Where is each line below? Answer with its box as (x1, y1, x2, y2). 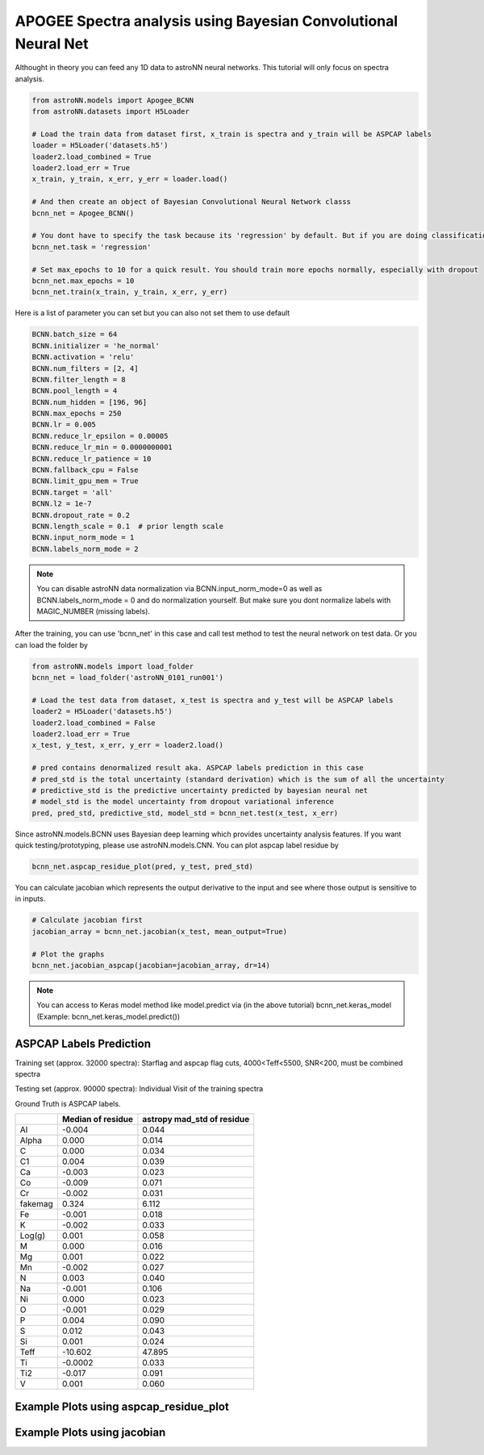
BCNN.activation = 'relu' (31, 352, 135, 362)
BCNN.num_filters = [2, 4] (31, 364, 139, 373)
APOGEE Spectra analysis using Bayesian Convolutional (15, 12, 398, 30)
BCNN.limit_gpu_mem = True (31, 477, 139, 486)
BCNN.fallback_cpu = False (31, 465, 139, 475)
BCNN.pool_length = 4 (31, 386, 118, 395)
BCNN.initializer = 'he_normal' (31, 341, 161, 350)
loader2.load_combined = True (31, 152, 152, 161)
